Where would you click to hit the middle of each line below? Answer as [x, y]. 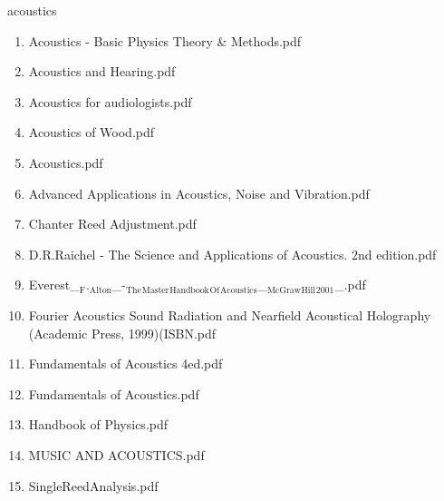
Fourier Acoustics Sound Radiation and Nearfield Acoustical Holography [230, 314]
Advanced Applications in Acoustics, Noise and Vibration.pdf [199, 193]
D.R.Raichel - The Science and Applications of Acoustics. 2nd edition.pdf [232, 254]
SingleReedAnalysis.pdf [93, 485]
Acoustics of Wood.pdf [92, 132]
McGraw [284, 290]
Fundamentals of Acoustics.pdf [114, 393]
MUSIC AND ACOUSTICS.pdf [116, 454]
